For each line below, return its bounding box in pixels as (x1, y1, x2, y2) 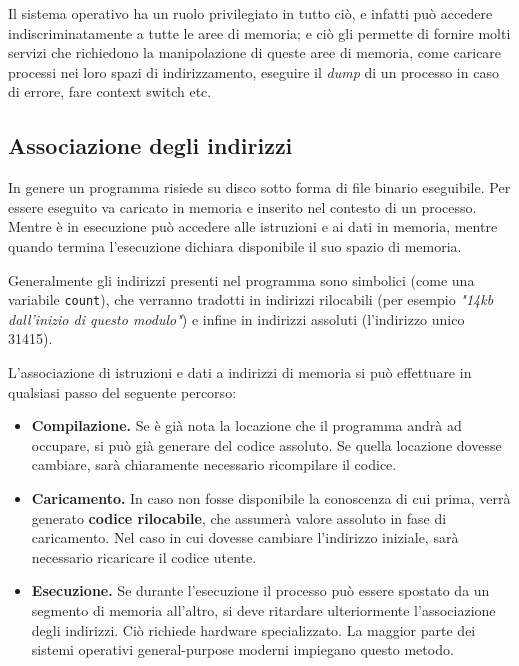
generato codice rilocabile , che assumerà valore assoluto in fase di (31, 507, 447, 528)
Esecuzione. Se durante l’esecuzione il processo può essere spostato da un (31, 580, 490, 601)
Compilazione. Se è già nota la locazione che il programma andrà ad (31, 415, 462, 436)
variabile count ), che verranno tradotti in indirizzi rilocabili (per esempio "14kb (8, 289, 494, 310)
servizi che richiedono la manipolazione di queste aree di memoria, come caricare (8, 42, 502, 63)
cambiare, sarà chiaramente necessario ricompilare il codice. (31, 454, 397, 475)
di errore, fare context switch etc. (8, 81, 212, 102)
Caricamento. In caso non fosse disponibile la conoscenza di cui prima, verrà (31, 487, 511, 508)
